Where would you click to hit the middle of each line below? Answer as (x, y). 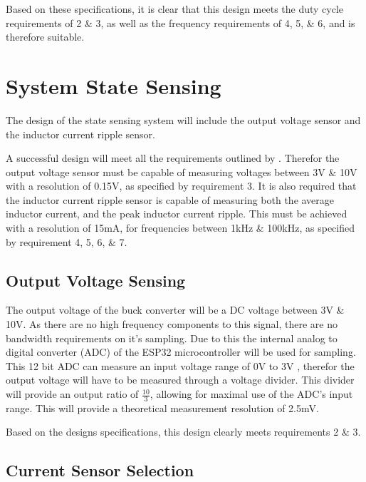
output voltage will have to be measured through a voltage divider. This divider (180, 380)
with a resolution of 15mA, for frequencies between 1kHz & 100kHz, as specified (180, 228)
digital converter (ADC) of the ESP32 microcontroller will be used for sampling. (181, 352)
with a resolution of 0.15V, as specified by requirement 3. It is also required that (181, 186)
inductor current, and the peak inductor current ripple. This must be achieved (177, 214)
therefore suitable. (45, 37)
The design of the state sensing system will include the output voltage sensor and (183, 119)
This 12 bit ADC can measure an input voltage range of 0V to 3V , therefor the (180, 365)
